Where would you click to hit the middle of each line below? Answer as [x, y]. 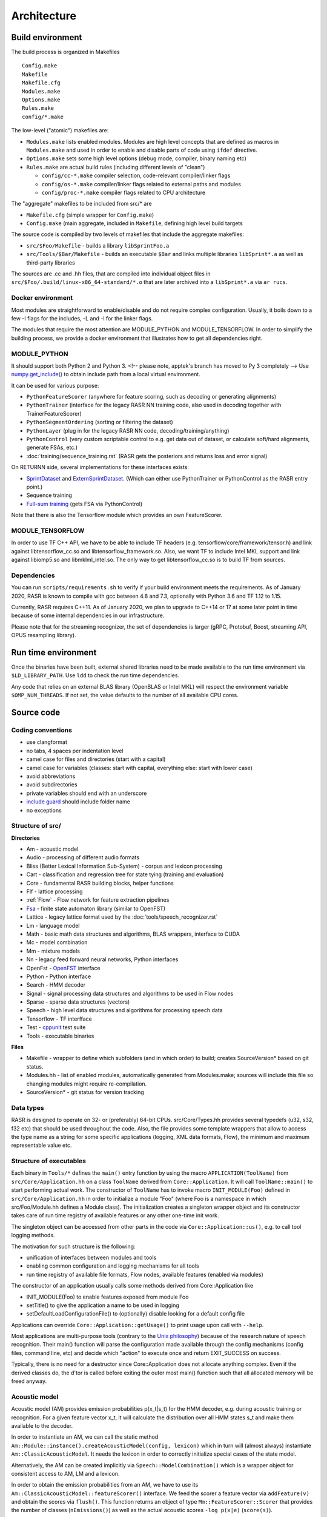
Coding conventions [42, 730]
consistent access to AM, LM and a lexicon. [65, 1473]
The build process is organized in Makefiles [66, 52]
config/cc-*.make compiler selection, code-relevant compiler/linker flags [136, 175]
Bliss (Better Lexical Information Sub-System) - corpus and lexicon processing [124, 866]
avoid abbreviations [51, 776]
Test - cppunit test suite [56, 1027]
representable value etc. [41, 1145]
